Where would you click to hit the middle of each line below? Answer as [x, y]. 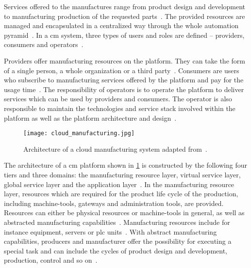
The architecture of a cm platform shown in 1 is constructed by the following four [125, 165]
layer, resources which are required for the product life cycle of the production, [121, 194]
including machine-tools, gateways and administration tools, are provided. [114, 203]
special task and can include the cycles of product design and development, [116, 250]
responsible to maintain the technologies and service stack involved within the [120, 108]
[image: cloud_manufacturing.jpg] [79, 134]
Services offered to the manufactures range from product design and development [125, 6]
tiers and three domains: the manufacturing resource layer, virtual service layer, [122, 174]
